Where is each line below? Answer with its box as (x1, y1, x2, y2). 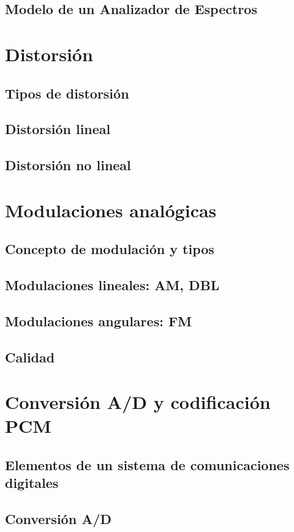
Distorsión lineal (5, 119, 111, 138)
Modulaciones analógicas (5, 197, 217, 222)
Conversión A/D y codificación (5, 389, 271, 414)
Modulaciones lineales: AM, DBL (5, 275, 220, 294)
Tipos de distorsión (5, 83, 129, 102)
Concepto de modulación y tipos (5, 239, 214, 258)
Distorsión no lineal (5, 155, 131, 174)
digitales (5, 473, 59, 492)
